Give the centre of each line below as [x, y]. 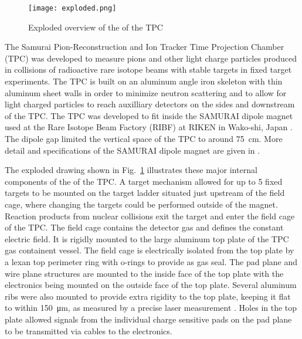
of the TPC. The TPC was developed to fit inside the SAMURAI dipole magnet [149, 115]
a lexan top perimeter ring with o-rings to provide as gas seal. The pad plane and [151, 261]
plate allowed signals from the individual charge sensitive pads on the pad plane [148, 319]
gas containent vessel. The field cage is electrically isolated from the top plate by [150, 250]
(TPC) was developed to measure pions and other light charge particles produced [151, 58]
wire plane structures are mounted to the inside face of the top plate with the [144, 273]
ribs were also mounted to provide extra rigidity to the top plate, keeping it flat [148, 296]
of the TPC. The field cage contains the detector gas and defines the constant [144, 227]
